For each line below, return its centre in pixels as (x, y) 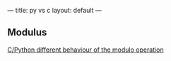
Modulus (27, 32)
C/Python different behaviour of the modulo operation (85, 50)
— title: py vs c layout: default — (55, 10)
